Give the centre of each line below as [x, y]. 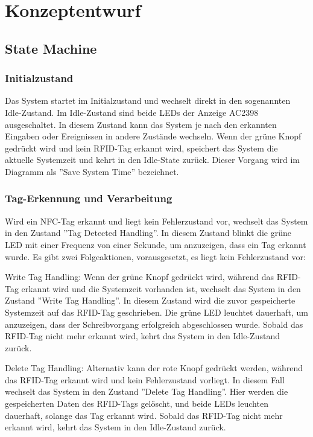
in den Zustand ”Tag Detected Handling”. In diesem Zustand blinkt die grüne [148, 233]
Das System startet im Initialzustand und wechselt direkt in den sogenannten [148, 100]
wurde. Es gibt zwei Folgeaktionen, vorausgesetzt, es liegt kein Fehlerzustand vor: [155, 256]
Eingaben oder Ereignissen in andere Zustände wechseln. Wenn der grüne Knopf [153, 136]
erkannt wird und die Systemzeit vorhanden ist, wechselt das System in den [161, 288]
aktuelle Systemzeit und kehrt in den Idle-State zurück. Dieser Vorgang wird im [152, 160]
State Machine [51, 48]
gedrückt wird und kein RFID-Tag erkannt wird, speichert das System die [141, 148]
